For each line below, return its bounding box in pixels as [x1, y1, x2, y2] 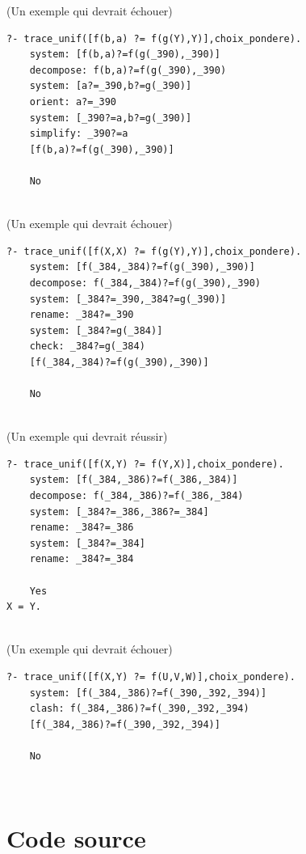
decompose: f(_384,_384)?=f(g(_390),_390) [29, 277, 261, 289]
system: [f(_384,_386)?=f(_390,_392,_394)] [29, 687, 267, 699]
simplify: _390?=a [29, 128, 128, 140]
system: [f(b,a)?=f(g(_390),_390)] [29, 49, 220, 61]
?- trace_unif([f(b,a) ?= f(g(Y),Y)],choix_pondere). [6, 32, 302, 44]
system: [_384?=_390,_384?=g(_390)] [29, 293, 227, 305]
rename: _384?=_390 [29, 309, 134, 321]
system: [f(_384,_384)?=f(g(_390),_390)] [29, 261, 255, 273]
